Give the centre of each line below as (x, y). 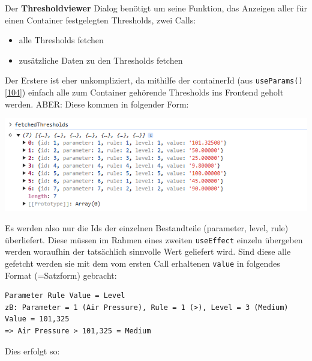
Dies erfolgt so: (32, 350)
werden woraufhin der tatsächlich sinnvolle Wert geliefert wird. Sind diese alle (148, 251)
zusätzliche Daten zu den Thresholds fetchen (101, 60)
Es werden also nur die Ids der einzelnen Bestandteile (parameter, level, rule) (147, 228)
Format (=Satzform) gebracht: (61, 275)
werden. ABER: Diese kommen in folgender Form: (97, 104)
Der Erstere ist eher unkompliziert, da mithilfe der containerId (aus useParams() (154, 80)
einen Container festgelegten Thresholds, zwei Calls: (100, 20)
